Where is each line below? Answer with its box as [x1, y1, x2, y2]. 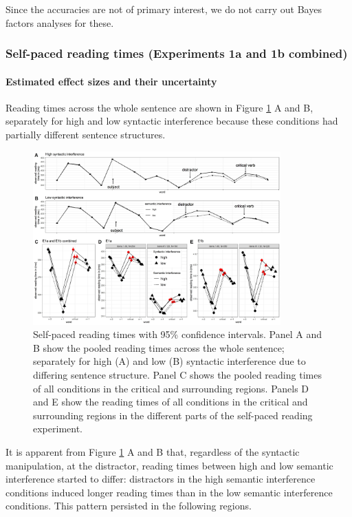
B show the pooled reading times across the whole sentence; [33, 340, 285, 355]
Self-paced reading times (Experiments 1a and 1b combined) [5, 45, 348, 62]
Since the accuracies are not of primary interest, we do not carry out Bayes [5, 2, 322, 16]
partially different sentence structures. [5, 127, 166, 142]
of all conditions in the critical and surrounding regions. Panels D [33, 381, 309, 395]
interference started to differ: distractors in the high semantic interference [5, 472, 316, 486]
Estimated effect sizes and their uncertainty [5, 74, 217, 88]
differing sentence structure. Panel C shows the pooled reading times [33, 367, 322, 381]
